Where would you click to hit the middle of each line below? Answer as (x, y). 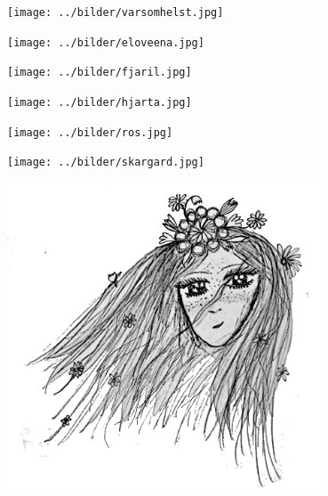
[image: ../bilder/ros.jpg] (90, 132)
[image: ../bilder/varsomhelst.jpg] (116, 12)
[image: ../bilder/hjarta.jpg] (100, 102)
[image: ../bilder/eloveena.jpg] (106, 42)
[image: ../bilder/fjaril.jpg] (100, 73)
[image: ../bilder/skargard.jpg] (106, 163)
